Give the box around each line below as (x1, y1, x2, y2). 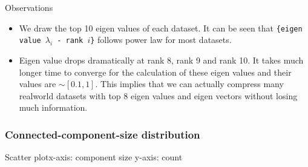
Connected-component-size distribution (5, 126, 200, 142)
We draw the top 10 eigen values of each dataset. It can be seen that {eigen (19, 21, 303, 34)
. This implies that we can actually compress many (95, 77, 284, 90)
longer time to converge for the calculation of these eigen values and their (19, 65, 292, 78)
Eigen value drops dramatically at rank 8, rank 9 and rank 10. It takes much (19, 53, 304, 66)
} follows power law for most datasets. (90, 33, 232, 46)
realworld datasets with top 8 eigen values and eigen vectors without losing (19, 89, 298, 102)
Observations (5, 1, 53, 13)
